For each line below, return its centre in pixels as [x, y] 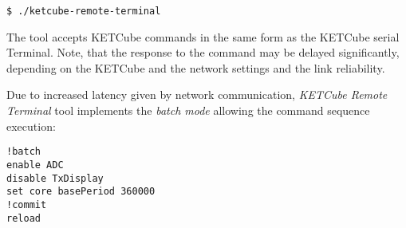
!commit [27, 204]
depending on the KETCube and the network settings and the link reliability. [196, 67]
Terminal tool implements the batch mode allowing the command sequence [188, 110]
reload [24, 218]
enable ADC [35, 165]
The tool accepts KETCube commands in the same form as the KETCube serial [203, 36]
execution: [31, 126]
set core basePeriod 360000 [81, 192]
